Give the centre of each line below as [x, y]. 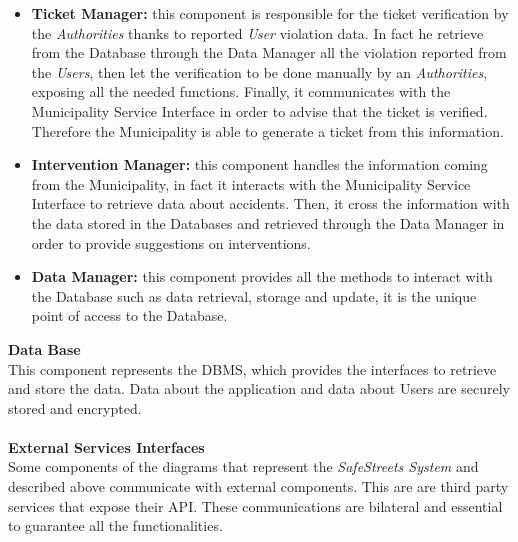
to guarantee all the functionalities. [115, 525]
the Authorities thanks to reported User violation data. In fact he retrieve [257, 32]
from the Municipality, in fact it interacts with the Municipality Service [251, 183]
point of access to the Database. [129, 315]
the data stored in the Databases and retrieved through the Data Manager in [268, 222]
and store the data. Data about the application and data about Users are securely [259, 388]
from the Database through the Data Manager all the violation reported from [269, 52]
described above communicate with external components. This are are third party [258, 486]
